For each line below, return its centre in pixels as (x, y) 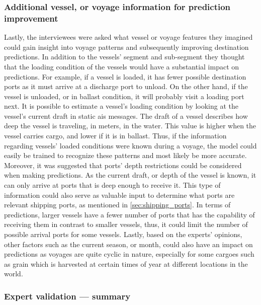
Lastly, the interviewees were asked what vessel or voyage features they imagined (128, 37)
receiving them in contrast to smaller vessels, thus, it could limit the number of (126, 224)
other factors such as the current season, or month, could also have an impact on (128, 244)
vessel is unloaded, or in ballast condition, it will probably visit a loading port (124, 96)
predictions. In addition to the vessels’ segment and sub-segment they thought (124, 57)
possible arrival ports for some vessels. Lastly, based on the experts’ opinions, (123, 234)
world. (14, 274)
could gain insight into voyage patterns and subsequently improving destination (126, 47)
